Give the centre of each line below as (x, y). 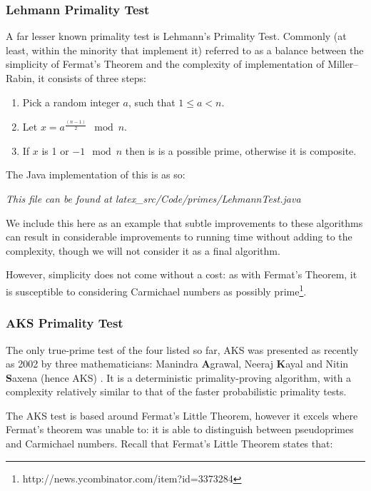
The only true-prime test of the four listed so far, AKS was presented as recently (182, 349)
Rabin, (20, 78)
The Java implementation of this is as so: (96, 174)
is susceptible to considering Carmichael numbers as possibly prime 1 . (156, 290)
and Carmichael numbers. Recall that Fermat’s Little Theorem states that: (169, 444)
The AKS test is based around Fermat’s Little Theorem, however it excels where (182, 415)
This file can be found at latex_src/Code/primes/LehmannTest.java (153, 199)
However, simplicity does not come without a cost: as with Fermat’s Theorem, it (182, 274)
